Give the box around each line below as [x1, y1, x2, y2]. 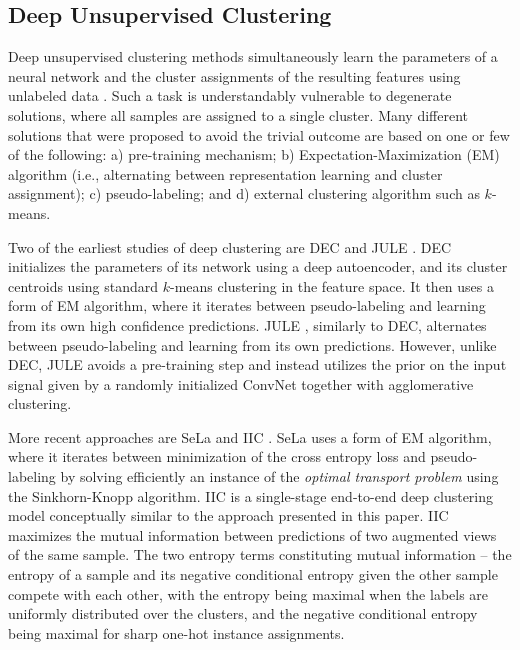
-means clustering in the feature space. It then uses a [170, 275, 494, 296]
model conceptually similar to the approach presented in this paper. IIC [8, 505, 449, 526]
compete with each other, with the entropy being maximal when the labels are [8, 583, 489, 604]
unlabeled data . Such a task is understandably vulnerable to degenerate [8, 85, 452, 106]
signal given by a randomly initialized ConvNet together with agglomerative [8, 373, 474, 394]
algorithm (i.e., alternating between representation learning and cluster [8, 163, 443, 184]
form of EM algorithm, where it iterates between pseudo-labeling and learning [8, 295, 486, 316]
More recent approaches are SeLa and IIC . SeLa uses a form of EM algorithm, [8, 426, 492, 447]
